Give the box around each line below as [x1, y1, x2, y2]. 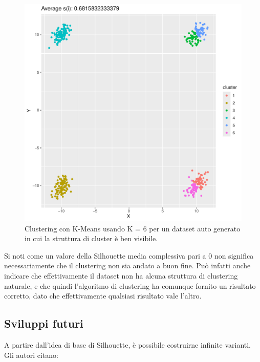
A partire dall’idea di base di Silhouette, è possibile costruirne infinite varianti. [4, 339, 251, 350]
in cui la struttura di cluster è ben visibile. [25, 233, 158, 244]
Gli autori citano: [4, 349, 58, 360]
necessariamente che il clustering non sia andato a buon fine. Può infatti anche [4, 260, 251, 271]
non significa [214, 250, 254, 261]
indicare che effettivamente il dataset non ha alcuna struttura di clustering [4, 270, 238, 281]
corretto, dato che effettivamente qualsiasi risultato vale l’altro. [4, 290, 202, 301]
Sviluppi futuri [4, 315, 83, 331]
